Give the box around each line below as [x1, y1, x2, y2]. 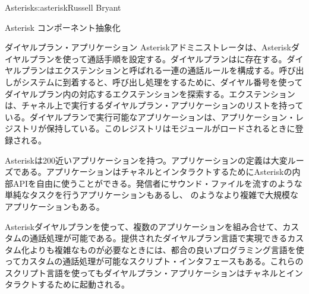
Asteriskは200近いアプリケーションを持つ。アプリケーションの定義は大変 [5, 154, 288, 166]
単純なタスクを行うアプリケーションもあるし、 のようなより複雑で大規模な [5, 188, 299, 201]
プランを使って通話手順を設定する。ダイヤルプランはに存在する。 [29, 52, 287, 65]
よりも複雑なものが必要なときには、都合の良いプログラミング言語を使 [29, 243, 304, 255]
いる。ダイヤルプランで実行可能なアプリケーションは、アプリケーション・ [5, 110, 296, 123]
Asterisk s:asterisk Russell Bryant [5, 1, 121, 13]
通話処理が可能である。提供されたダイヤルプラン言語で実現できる [29, 232, 288, 244]
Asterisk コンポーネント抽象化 [5, 21, 121, 33]
